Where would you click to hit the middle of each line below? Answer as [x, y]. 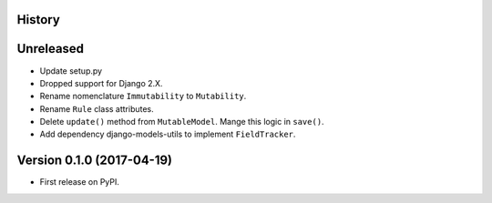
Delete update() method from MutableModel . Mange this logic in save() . [182, 122]
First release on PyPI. [80, 182]
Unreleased [51, 49]
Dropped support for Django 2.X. [101, 83]
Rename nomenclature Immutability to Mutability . [143, 96]
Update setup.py [71, 71]
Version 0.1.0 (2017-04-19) [95, 161]
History [39, 20]
